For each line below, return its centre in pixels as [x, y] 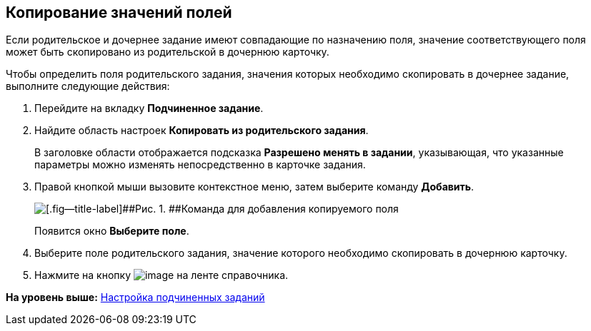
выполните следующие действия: [88, 86]
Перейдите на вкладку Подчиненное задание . [149, 108]
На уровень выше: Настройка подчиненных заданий [135, 297]
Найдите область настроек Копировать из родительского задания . [202, 131]
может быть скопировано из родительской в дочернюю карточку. [168, 52]
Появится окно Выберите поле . [112, 231]
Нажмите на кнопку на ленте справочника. [162, 275]
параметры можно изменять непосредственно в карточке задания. [200, 165]
